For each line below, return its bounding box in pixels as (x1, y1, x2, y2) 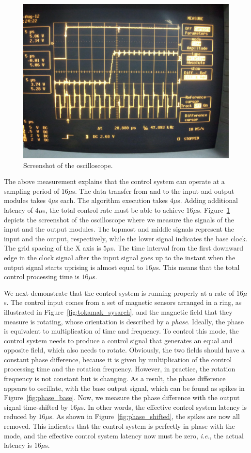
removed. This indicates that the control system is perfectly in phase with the (4, 421, 235, 431)
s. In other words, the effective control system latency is (81, 402, 247, 412)
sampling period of (4, 185, 60, 196)
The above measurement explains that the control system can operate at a (4, 176, 225, 186)
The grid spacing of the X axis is (4, 243, 101, 253)
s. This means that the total (156, 262, 240, 272)
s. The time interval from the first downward (110, 243, 243, 253)
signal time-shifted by (4, 402, 68, 412)
